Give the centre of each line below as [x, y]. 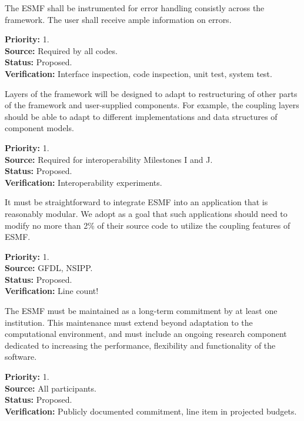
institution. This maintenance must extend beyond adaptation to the [129, 322]
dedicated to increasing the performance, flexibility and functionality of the [140, 345]
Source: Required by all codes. [61, 50]
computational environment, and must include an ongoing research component [146, 334]
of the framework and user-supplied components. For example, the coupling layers [152, 105]
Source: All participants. [51, 388]
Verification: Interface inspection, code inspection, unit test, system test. [138, 73]
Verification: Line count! [52, 291]
